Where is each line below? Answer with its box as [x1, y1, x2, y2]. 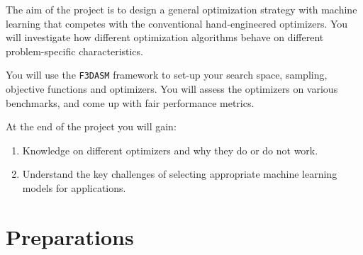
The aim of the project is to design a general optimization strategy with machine [6, 2, 357, 16]
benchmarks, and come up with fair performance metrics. [6, 95, 255, 110]
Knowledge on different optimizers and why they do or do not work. [22, 142, 318, 157]
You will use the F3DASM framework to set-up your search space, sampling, [6, 67, 328, 82]
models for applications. [22, 181, 126, 195]
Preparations [6, 222, 134, 251]
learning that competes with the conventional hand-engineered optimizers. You [6, 16, 348, 30]
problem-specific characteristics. [6, 43, 143, 58]
